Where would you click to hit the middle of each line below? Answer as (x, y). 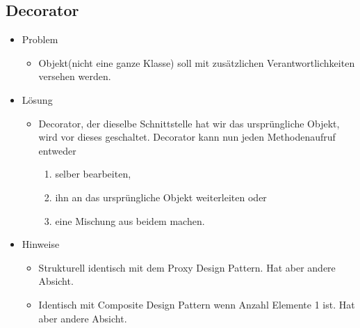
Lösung (37, 99)
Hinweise (41, 244)
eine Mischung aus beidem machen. (130, 220)
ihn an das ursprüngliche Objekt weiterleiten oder (161, 197)
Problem (40, 39)
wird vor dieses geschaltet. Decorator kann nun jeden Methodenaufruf (187, 137)
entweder (57, 150)
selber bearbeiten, (93, 174)
